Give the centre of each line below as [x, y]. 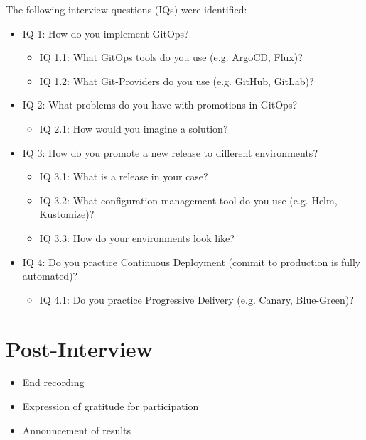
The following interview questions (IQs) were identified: [127, 9]
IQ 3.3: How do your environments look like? [137, 237]
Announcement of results [77, 430]
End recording [53, 382]
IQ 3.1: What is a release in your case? [124, 176]
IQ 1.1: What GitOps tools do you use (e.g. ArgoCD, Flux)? [171, 57]
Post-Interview [79, 348]
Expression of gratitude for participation [111, 406]
